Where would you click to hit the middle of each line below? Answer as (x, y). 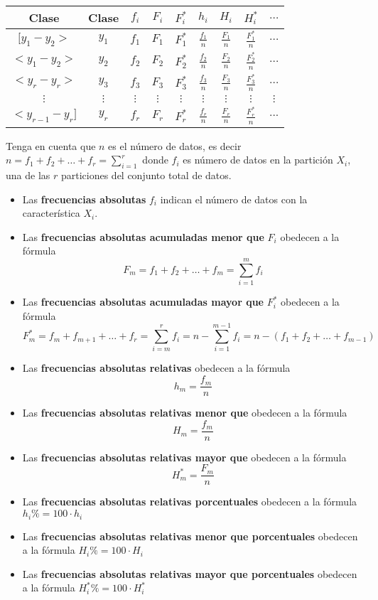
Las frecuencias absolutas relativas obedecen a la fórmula (156, 368)
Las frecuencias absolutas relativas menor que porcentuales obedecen (190, 536)
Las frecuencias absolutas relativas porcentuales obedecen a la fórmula (190, 502)
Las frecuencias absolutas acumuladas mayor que (143, 302)
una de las (28, 175)
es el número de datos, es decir (175, 145)
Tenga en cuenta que (51, 145)
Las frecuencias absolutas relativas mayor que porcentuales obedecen (190, 573)
